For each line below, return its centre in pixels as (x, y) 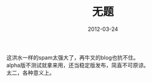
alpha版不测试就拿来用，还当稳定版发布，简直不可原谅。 (78, 65)
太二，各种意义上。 (31, 72)
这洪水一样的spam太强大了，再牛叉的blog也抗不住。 (73, 57)
